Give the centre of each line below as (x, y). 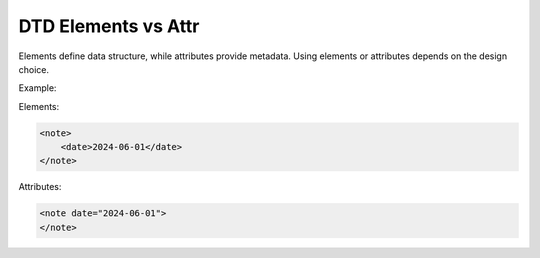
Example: (37, 88)
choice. (34, 69)
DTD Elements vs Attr (109, 26)
